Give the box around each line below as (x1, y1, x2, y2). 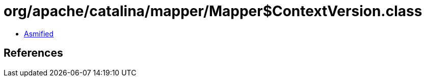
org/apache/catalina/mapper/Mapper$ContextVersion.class (4, 3, 422, 20)
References (4, 47, 63, 60)
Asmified (24, 29, 54, 38)
